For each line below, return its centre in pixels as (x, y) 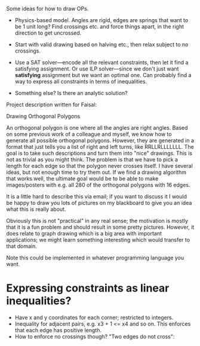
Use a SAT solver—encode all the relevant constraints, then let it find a (101, 62)
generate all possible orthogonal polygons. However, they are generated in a (100, 140)
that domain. (22, 246)
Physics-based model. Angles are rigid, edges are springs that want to (101, 20)
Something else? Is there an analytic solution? (71, 93)
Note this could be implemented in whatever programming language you (95, 258)
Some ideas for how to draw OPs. (47, 9)
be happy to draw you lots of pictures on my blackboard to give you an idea (99, 203)
